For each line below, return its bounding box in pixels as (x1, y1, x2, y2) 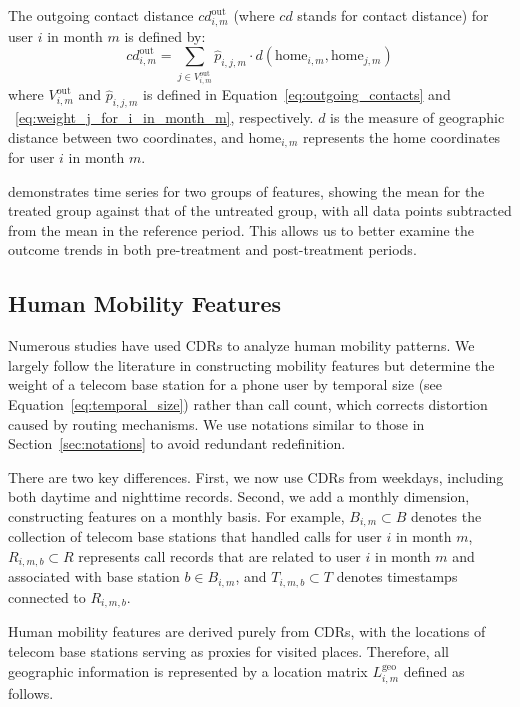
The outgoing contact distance (8, 5, 194, 25)
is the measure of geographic (330, 107, 505, 128)
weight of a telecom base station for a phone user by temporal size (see (8, 374, 443, 395)
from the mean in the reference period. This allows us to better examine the (8, 219, 474, 240)
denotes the (411, 505, 482, 526)
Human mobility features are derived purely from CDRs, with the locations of (8, 621, 486, 642)
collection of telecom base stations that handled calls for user (8, 526, 382, 547)
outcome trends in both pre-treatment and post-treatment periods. (8, 239, 417, 260)
